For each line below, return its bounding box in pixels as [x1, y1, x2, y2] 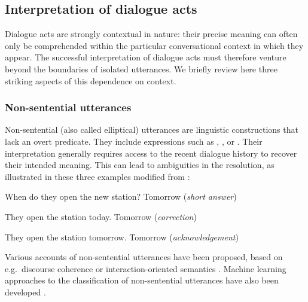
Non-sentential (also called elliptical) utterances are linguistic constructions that [5, 123, 298, 136]
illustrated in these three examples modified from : [5, 170, 190, 182]
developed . [5, 285, 46, 298]
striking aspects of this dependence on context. [5, 74, 176, 87]
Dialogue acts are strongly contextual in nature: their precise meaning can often [5, 28, 298, 40]
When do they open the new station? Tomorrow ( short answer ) [5, 190, 237, 203]
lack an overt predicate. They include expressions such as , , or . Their [5, 135, 263, 147]
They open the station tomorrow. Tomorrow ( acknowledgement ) [5, 230, 239, 243]
